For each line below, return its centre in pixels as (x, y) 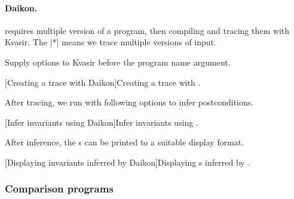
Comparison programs (59, 189)
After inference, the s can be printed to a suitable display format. (125, 142)
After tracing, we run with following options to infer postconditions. (129, 102)
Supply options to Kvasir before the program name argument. (118, 62)
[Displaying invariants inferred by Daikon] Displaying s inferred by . (128, 162)
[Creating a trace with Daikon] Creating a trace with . (103, 82)
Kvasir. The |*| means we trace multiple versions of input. (111, 42)
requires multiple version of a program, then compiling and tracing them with (147, 30)
